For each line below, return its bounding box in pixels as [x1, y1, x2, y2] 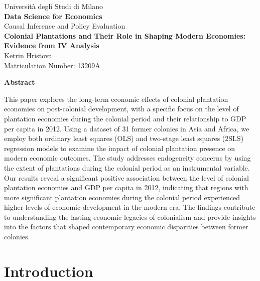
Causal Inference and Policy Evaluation [4, 21, 125, 31]
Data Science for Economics [4, 11, 102, 21]
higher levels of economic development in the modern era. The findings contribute [4, 202, 255, 212]
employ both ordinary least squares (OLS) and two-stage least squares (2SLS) [4, 133, 244, 144]
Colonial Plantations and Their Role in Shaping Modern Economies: [4, 30, 246, 41]
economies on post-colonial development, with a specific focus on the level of [4, 103, 239, 114]
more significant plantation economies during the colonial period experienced [4, 192, 240, 202]
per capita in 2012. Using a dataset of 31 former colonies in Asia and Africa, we [4, 123, 249, 133]
